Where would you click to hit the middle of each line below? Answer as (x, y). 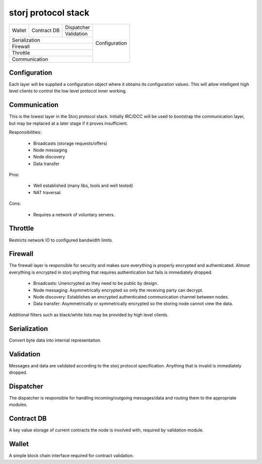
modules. (18, 405)
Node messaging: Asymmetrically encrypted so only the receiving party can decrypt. (118, 290)
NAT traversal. (48, 192)
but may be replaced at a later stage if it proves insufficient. (68, 123)
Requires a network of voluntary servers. (74, 215)
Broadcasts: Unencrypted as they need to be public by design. (96, 283)
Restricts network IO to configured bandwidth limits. (61, 240)
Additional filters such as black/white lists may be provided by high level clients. (89, 315)
